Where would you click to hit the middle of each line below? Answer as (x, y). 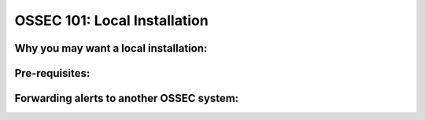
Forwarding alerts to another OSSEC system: (127, 98)
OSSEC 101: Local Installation (111, 20)
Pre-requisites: (52, 73)
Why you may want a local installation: (111, 48)
